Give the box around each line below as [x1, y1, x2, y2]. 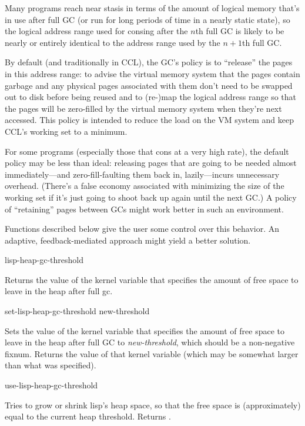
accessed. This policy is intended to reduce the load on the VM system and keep [5, 114, 294, 126]
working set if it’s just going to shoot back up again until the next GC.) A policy [5, 191, 297, 203]
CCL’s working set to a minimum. [5, 125, 128, 137]
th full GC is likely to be [195, 25, 284, 37]
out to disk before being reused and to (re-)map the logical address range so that [5, 91, 297, 103]
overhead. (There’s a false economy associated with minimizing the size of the [5, 179, 284, 192]
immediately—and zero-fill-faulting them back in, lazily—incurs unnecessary [5, 168, 280, 180]
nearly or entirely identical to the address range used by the [5, 36, 220, 48]
